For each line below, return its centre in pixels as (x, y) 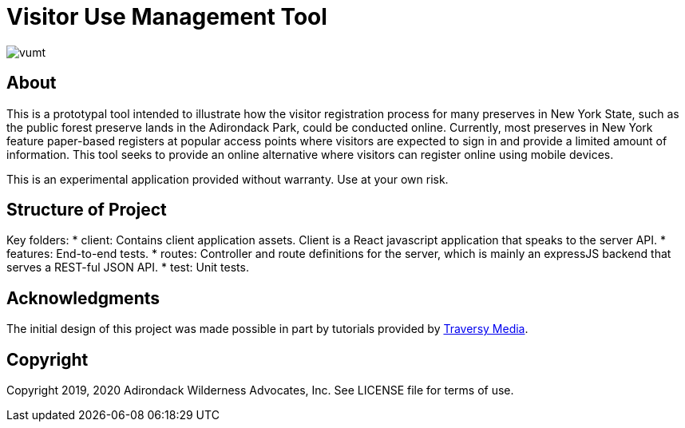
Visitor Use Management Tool (167, 17)
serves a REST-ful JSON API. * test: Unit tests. (128, 267)
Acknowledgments (83, 298)
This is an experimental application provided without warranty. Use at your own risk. (228, 179)
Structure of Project (87, 210)
